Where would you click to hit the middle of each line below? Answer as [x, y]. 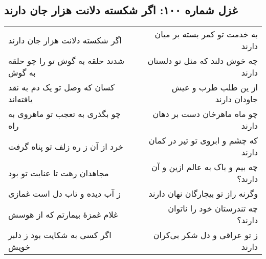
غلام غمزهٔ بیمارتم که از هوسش [63, 214]
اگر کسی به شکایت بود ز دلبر [60, 235]
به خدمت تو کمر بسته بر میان [206, 34]
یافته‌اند [20, 99]
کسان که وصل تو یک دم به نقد [61, 87]
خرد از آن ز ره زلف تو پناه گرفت [66, 146]
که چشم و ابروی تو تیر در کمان [203, 140]
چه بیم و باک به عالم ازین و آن [204, 167]
